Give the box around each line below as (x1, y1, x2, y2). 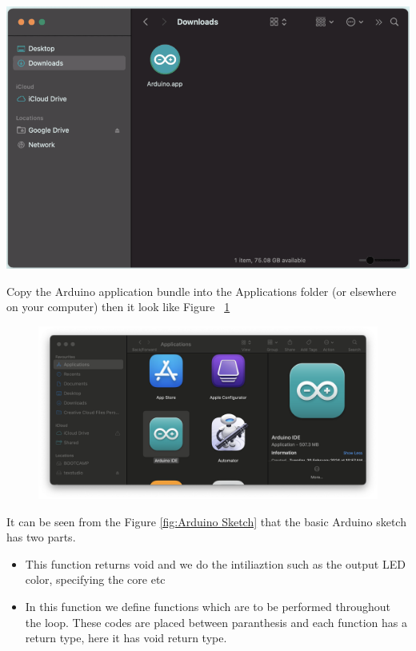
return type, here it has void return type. (25, 629, 227, 646)
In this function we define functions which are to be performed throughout (25, 597, 390, 614)
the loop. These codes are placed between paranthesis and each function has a (25, 613, 407, 630)
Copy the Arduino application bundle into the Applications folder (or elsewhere (6, 282, 397, 299)
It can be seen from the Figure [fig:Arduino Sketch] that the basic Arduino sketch (6, 513, 406, 529)
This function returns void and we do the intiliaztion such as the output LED (25, 555, 406, 572)
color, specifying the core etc (25, 571, 166, 588)
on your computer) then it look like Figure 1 (6, 298, 230, 315)
